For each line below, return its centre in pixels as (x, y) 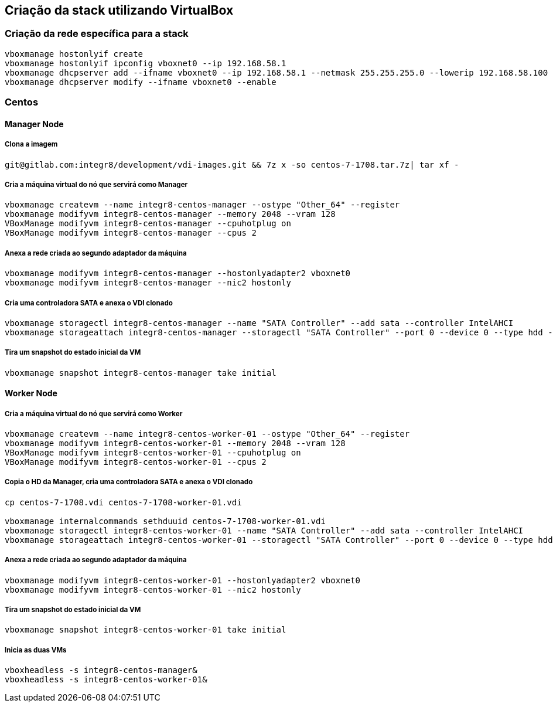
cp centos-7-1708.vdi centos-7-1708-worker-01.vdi (123, 502)
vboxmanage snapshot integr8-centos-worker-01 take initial (146, 630)
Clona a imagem (31, 145)
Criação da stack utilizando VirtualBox (119, 10)
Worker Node (31, 393)
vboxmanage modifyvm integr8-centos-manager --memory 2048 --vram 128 (170, 214)
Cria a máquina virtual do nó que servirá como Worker (94, 414)
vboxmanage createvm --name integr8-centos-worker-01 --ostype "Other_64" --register (207, 434)
